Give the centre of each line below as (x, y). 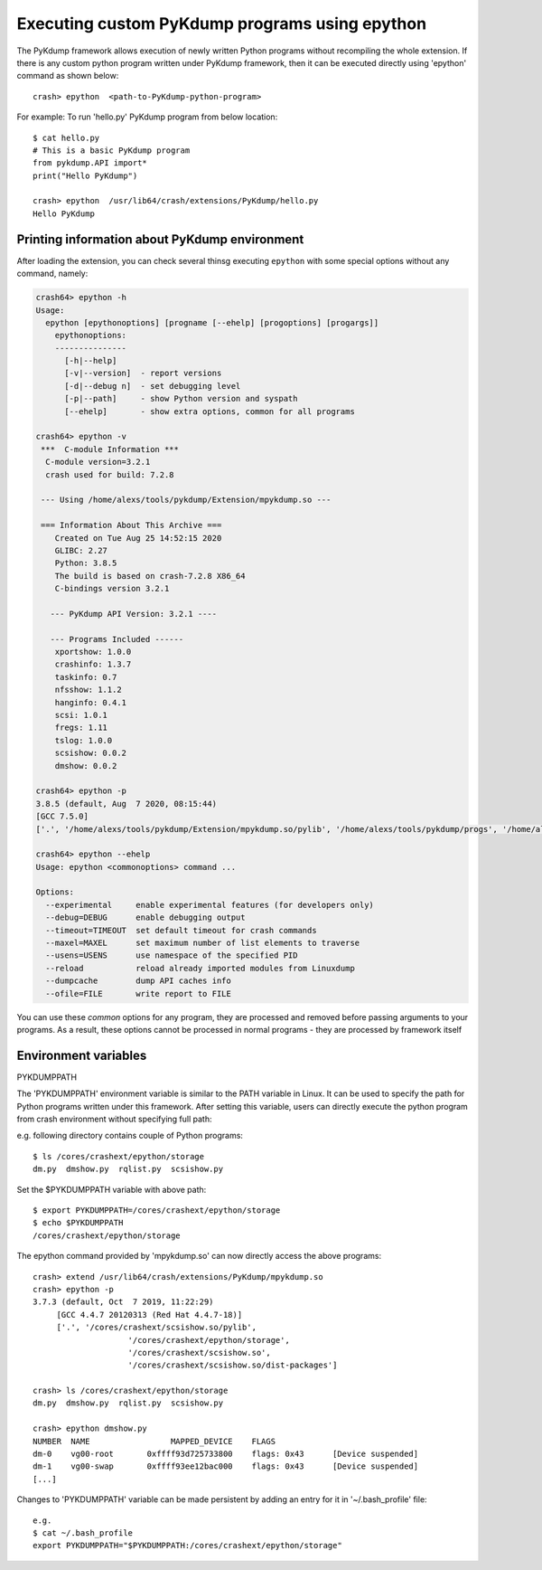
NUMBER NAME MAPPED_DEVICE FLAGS (154, 1441)
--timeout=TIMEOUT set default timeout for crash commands (181, 930)
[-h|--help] (91, 361)
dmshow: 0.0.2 (86, 766)
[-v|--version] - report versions (143, 374)
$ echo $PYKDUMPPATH (78, 1223)
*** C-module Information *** (110, 449)
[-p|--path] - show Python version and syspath (181, 399)
